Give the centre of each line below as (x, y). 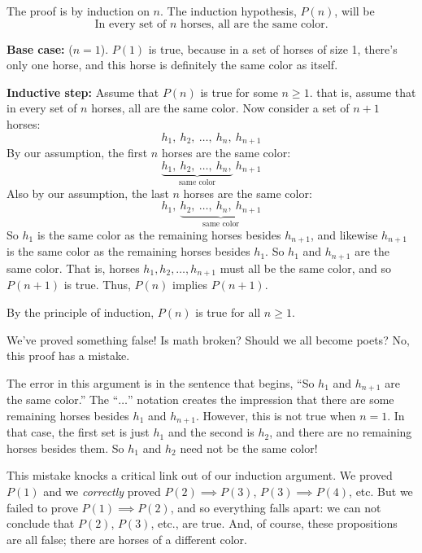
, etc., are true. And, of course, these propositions (274, 523)
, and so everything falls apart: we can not (276, 507)
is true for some (239, 92)
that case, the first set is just (78, 432)
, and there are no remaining (341, 432)
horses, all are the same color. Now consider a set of (220, 108)
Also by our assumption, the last (88, 193)
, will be (355, 11)
